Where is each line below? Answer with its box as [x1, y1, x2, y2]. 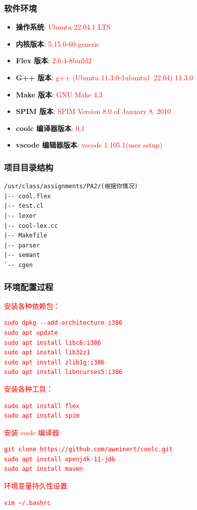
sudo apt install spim [4, 412, 80, 420]
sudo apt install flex [4, 402, 80, 410]
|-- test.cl [4, 202, 44, 210]
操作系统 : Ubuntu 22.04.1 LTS [16, 22, 111, 32]
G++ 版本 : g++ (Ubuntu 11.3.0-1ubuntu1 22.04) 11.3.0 [16, 72, 193, 82]
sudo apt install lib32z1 [4, 349, 90, 356]
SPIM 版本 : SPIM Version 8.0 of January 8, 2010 [16, 106, 171, 116]
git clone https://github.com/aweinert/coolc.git [4, 446, 173, 453]
